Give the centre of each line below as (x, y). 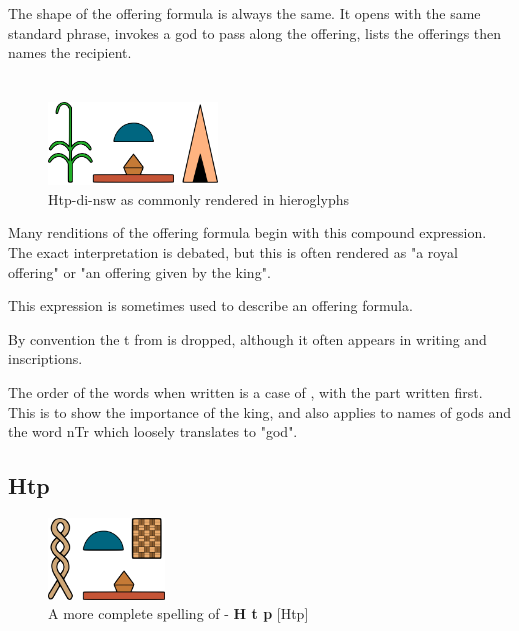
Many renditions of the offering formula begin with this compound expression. (247, 232)
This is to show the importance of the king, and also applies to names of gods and (260, 411)
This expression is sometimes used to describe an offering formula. (210, 305)
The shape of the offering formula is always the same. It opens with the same (244, 13)
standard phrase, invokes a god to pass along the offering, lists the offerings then (255, 32)
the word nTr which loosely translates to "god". (153, 431)
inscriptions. (45, 358)
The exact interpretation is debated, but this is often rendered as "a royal (233, 252)
